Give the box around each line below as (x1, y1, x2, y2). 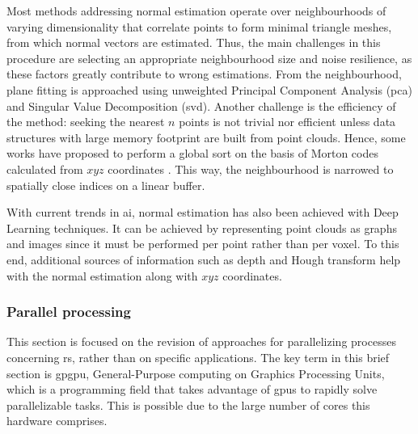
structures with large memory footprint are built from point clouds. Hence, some (6, 129, 406, 145)
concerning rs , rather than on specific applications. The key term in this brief (6, 348, 390, 365)
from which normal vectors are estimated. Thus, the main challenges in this (6, 34, 381, 51)
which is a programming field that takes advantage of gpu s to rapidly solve (6, 381, 378, 398)
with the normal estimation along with (6, 267, 198, 284)
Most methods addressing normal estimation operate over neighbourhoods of (6, 2, 386, 19)
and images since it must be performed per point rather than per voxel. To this (6, 235, 399, 252)
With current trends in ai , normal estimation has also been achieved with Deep (6, 204, 399, 221)
